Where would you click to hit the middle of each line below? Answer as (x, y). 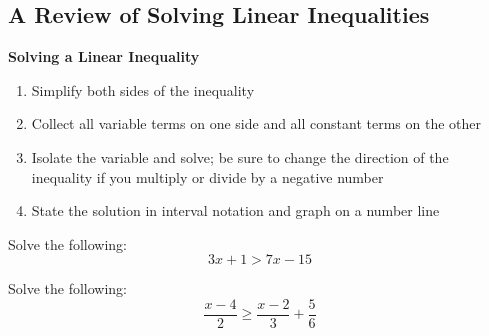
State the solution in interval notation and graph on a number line (235, 210)
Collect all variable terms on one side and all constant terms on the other (256, 123)
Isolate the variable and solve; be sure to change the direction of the (240, 156)
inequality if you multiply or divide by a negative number (207, 176)
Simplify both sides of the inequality (143, 89)
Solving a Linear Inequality (104, 56)
